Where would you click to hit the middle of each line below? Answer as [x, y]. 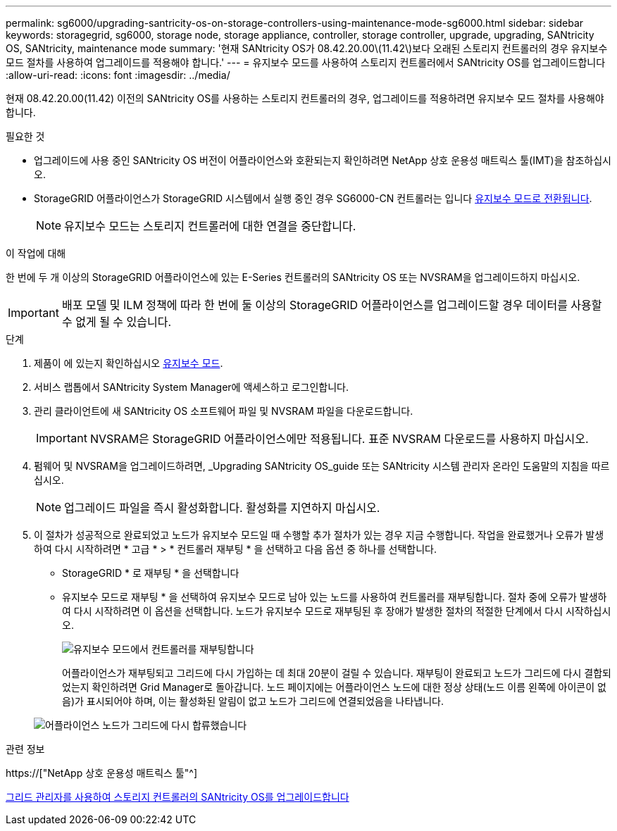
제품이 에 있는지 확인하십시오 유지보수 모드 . [129, 363]
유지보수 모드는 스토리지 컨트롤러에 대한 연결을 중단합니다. [210, 226]
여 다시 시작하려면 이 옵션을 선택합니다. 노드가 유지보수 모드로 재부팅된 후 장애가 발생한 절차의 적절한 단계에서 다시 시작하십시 [337, 611]
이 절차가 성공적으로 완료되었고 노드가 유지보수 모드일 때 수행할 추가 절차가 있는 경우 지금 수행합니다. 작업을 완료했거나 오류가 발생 [319, 535]
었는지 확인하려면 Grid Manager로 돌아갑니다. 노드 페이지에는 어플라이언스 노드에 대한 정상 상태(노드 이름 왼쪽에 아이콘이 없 [334, 687]
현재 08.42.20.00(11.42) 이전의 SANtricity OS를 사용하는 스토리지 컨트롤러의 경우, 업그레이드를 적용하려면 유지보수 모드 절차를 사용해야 [305, 98]
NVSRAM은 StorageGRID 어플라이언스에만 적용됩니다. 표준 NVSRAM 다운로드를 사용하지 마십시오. [339, 439]
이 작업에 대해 [36, 253]
